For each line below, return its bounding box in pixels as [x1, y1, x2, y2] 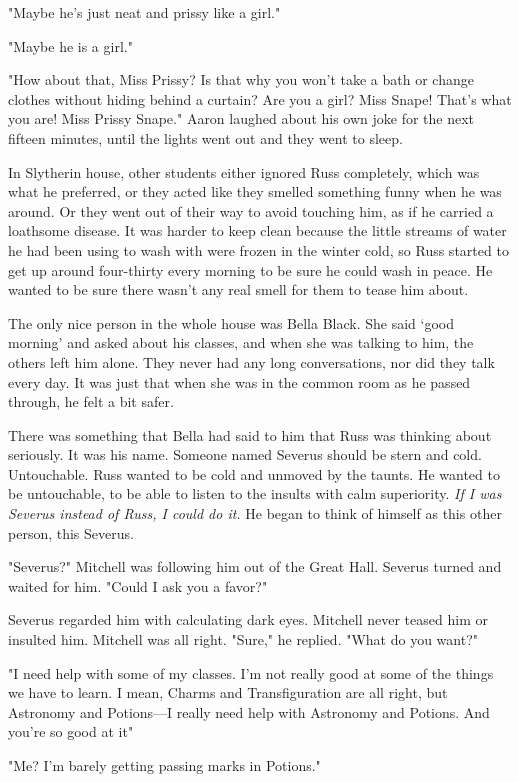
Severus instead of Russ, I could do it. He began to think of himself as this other [8, 503, 502, 524]
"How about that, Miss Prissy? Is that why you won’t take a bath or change [8, 69, 474, 90]
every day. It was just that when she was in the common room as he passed [8, 371, 471, 392]
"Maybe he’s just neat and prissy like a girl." [8, 2, 281, 22]
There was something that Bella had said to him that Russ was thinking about [8, 424, 492, 445]
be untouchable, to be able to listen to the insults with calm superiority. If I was [8, 483, 502, 504]
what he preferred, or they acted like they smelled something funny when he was [8, 181, 502, 202]
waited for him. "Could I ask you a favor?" [8, 575, 268, 596]
